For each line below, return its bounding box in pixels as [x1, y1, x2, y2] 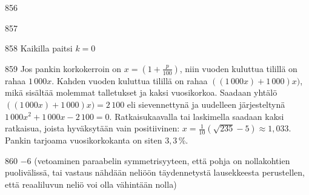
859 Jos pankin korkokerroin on [5, 62, 122, 74]
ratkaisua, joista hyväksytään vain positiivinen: [5, 122, 180, 134]
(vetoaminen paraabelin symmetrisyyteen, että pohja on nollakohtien [34, 154, 290, 167]
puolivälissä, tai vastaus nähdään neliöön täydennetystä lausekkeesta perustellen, [5, 166, 305, 179]
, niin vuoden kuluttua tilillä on [179, 62, 297, 74]
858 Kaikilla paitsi [5, 42, 73, 55]
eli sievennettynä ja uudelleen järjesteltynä [127, 97, 285, 110]
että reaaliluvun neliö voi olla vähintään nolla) [5, 177, 177, 190]
